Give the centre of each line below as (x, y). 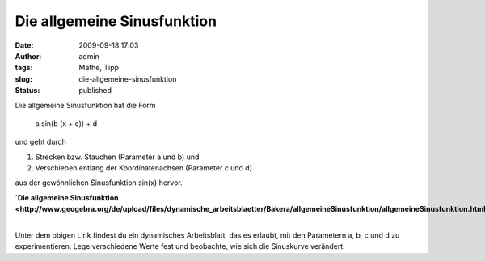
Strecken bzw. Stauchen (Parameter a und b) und (117, 157)
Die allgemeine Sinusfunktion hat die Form (86, 105)
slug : (23, 79)
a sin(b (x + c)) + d (66, 123)
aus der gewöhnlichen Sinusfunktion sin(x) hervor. (99, 183)
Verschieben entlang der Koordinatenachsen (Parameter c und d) (144, 168)
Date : (24, 45)
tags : (24, 68)
